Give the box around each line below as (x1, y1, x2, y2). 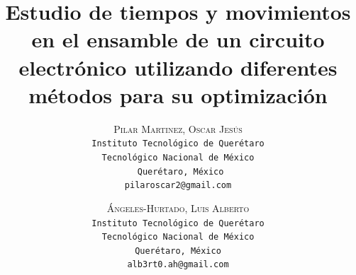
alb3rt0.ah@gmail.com (127, 259, 229, 270)
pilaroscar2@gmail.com (124, 180, 232, 191)
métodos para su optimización (28, 80, 328, 109)
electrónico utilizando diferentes (18, 52, 338, 81)
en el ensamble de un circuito (31, 25, 325, 54)
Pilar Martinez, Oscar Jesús (113, 121, 243, 136)
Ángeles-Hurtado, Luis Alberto (106, 200, 250, 215)
